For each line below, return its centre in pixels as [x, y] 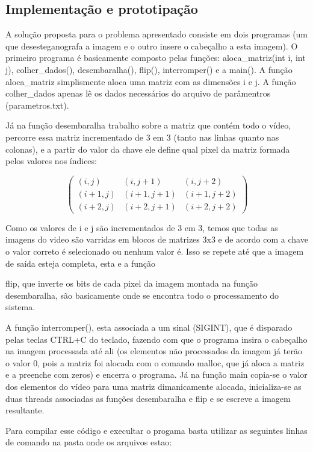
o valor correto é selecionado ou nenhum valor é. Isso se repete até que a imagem [155, 251]
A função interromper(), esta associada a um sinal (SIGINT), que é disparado [149, 327]
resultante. [25, 410]
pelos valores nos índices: [51, 161]
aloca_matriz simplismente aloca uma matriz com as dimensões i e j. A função [151, 81]
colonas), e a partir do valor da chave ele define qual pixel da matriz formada [148, 149]
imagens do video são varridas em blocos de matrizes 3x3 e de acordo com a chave [157, 239]
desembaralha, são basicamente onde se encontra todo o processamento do [142, 295]
